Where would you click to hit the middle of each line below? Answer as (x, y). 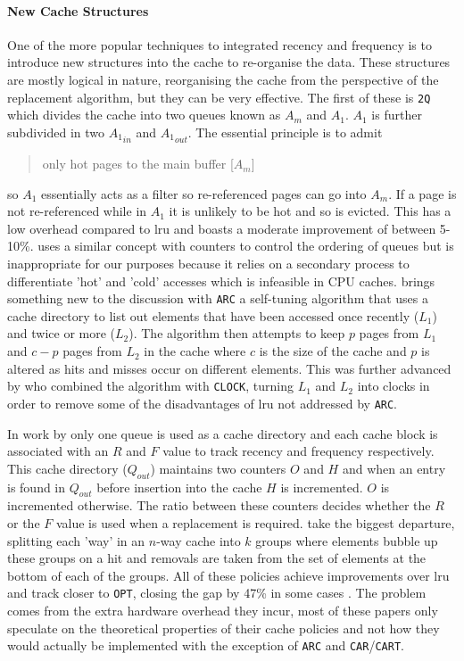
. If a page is (423, 193)
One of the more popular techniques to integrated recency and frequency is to (220, 44)
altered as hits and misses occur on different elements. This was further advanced (229, 368)
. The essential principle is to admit (285, 132)
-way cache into (199, 540)
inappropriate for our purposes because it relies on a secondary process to (208, 264)
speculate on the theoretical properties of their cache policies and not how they (224, 628)
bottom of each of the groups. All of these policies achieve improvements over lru (228, 575)
